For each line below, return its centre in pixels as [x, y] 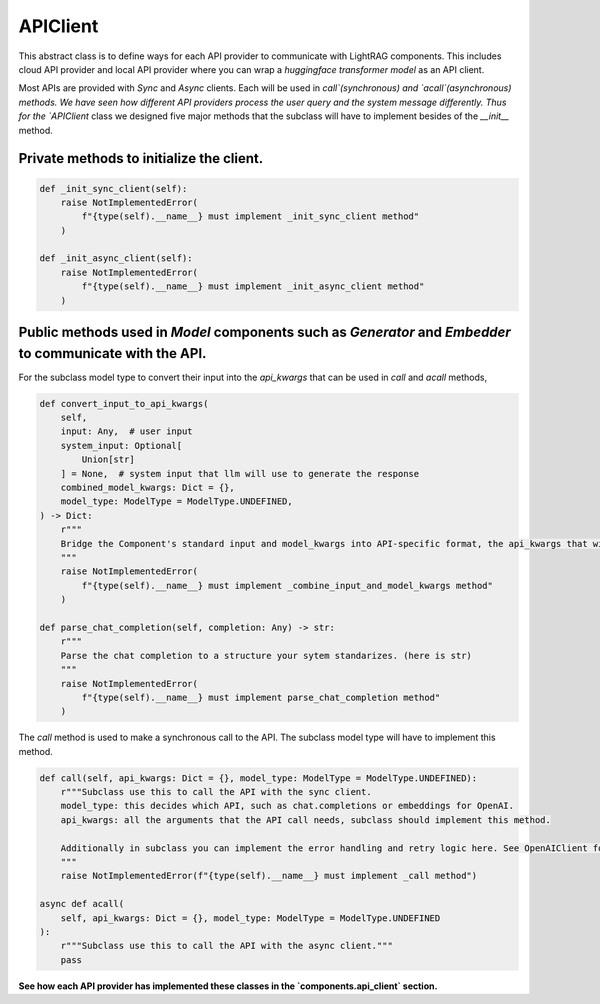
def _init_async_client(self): [116, 258]
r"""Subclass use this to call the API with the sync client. [216, 792]
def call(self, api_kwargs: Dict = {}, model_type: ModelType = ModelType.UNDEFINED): [258, 778]
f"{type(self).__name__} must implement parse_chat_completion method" [261, 697]
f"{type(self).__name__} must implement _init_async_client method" [253, 286]
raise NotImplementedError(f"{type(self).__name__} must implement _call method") [269, 876]
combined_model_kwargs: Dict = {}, [147, 488]
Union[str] [108, 459]
